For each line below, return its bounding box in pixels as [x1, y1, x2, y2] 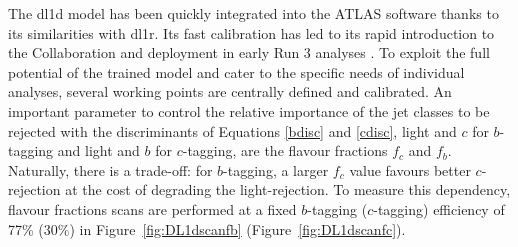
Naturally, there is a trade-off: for [8, 159, 213, 180]
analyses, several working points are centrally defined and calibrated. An [8, 81, 452, 102]
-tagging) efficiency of [373, 198, 505, 219]
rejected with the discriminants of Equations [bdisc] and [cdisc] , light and [8, 120, 457, 141]
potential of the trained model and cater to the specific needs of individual [8, 61, 465, 82]
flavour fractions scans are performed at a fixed [8, 198, 297, 219]
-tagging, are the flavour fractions [182, 140, 388, 161]
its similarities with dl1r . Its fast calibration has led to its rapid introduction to [8, 22, 495, 43]
